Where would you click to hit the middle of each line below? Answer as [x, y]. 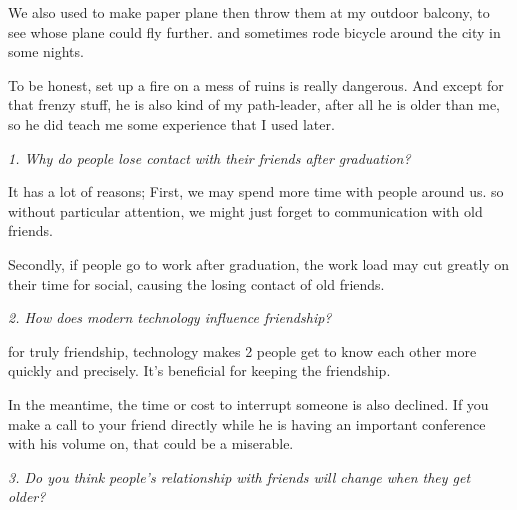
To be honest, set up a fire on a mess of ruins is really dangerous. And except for [256, 84]
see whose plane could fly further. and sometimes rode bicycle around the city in [254, 31]
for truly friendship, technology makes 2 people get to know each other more [242, 350]
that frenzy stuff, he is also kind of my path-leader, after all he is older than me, [254, 104]
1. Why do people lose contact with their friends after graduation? [209, 157]
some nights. [46, 51]
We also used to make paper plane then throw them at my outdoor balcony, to [249, 12]
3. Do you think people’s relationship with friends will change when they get [239, 476]
